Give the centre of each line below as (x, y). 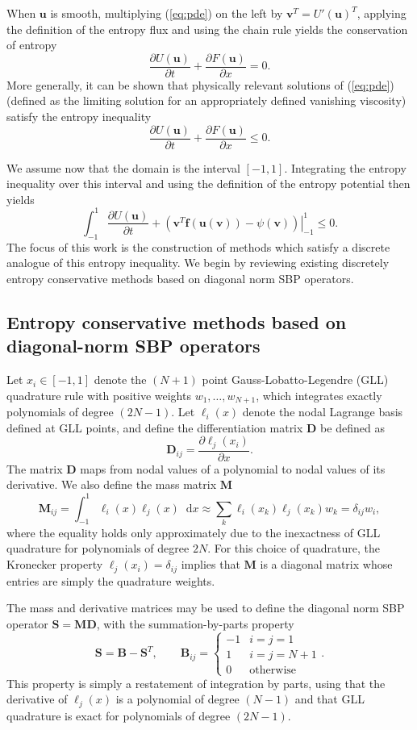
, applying (382, 13)
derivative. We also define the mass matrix (112, 484)
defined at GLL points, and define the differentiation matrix (155, 427)
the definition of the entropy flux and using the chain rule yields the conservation (207, 29)
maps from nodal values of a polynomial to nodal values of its (233, 468)
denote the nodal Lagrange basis (323, 412)
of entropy (32, 45)
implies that (211, 564)
